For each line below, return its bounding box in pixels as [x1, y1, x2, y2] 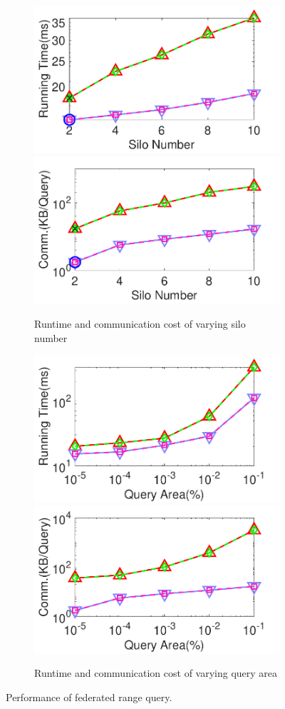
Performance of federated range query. [6, 689, 172, 704]
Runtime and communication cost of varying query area [34, 665, 278, 680]
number [34, 330, 68, 345]
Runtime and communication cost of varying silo [34, 316, 246, 331]
